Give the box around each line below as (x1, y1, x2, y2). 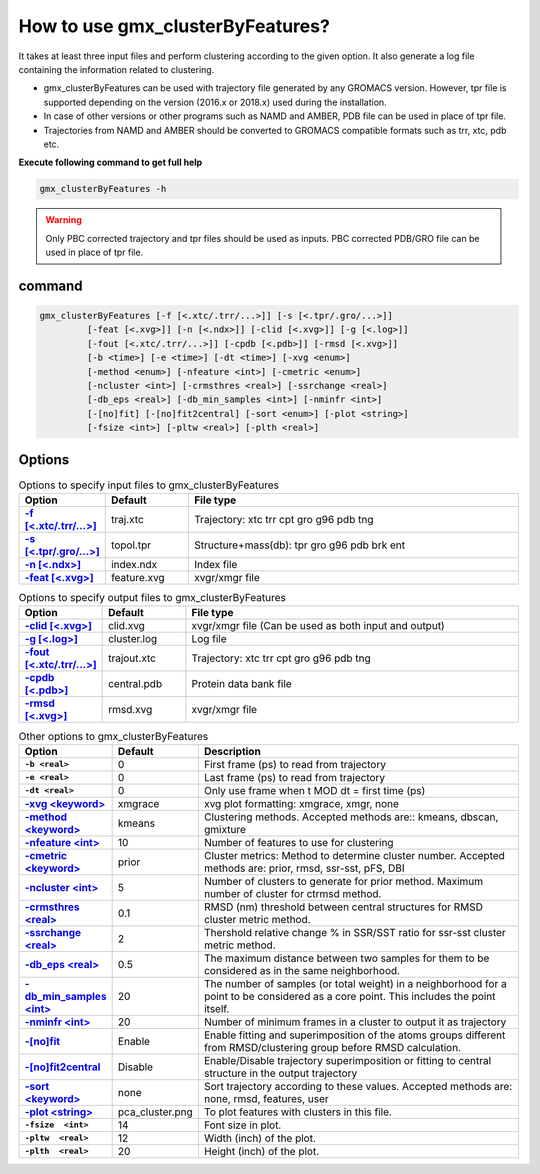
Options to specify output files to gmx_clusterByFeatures (18, 591, 287, 605)
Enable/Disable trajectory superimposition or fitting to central (203, 1053, 492, 1067)
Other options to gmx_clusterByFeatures (18, 729, 209, 743)
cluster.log (108, 632, 158, 646)
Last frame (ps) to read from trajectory (203, 770, 386, 784)
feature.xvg (110, 571, 165, 585)
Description (203, 744, 262, 758)
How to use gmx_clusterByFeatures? (18, 15, 330, 37)
